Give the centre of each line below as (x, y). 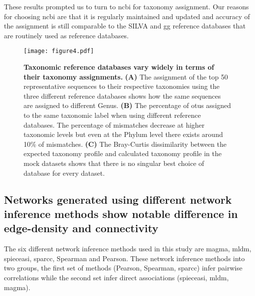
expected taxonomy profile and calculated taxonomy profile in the (123, 153)
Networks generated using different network (118, 199)
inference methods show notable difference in (121, 213)
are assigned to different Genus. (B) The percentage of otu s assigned (127, 105)
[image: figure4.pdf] (59, 51)
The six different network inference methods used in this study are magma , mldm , (128, 249)
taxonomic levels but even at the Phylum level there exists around (123, 134)
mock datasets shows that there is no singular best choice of (114, 163)
